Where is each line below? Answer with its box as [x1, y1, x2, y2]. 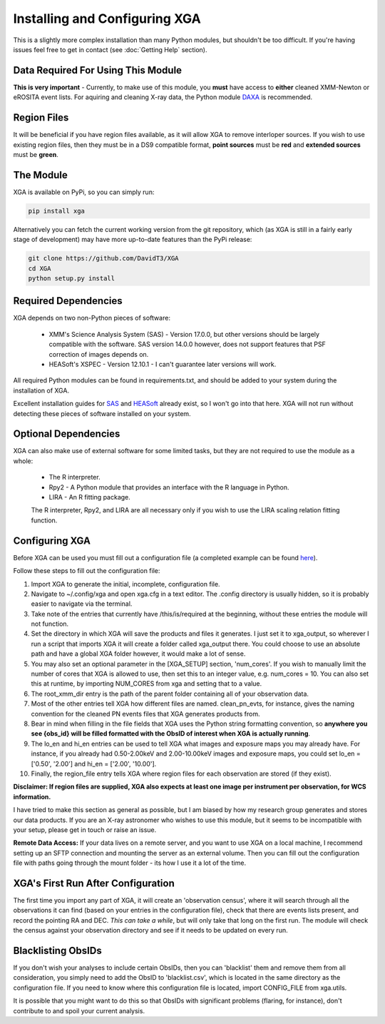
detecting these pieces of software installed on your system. [13, 409, 192, 417]
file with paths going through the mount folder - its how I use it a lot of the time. [13, 858, 246, 867]
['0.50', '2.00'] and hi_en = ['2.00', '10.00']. [31, 759, 157, 768]
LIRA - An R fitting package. [48, 493, 131, 502]
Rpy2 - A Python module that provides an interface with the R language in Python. [48, 482, 289, 492]
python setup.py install [28, 274, 115, 282]
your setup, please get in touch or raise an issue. [13, 825, 157, 834]
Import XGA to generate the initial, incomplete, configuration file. [31, 579, 220, 588]
